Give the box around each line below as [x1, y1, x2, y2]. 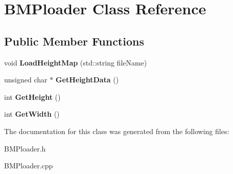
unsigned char [4, 74, 48, 85]
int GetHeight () [4, 91, 61, 102]
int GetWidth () [4, 108, 60, 119]
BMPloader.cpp [4, 160, 53, 171]
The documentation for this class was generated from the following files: [4, 125, 229, 136]
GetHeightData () [55, 74, 119, 85]
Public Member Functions [4, 33, 144, 49]
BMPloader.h [4, 143, 46, 154]
